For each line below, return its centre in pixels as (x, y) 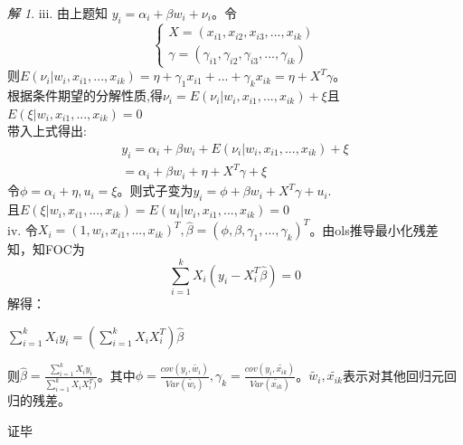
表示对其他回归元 (393, 375)
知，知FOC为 (46, 249)
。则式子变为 (155, 190)
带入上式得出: (47, 131)
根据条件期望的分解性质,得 (85, 95)
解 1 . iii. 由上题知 (57, 13)
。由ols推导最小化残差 (374, 229)
